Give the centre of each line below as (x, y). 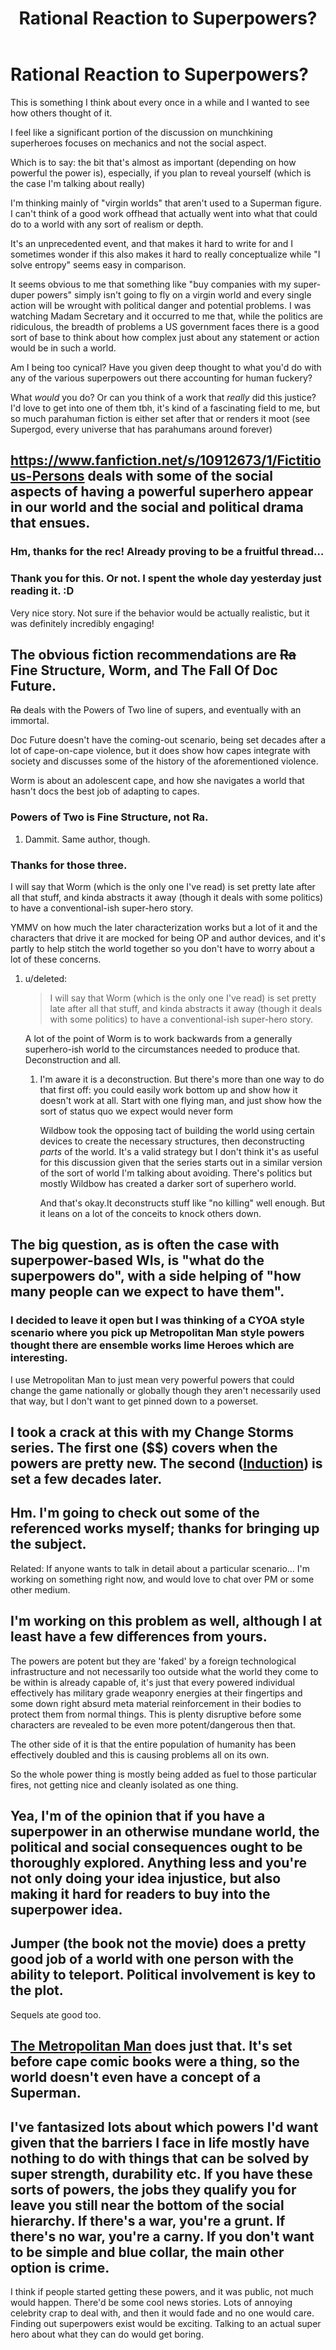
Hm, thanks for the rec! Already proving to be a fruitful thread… (167, 552)
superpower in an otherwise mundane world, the (165, 1832)
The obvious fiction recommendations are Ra (153, 654)
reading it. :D (42, 591)
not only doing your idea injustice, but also (146, 1878)
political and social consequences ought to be (156, 1847)
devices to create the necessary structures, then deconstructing (172, 1141)
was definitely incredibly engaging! (82, 623)
